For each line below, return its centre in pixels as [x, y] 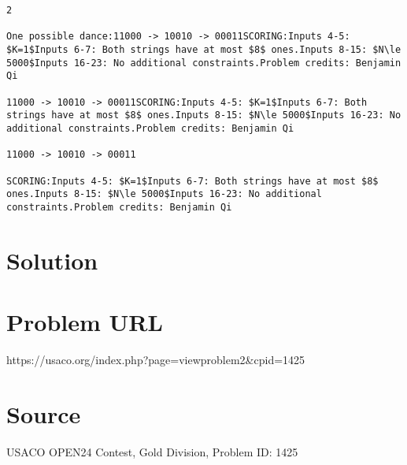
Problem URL [85, 322]
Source [44, 413]
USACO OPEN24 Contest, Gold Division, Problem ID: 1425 [152, 451]
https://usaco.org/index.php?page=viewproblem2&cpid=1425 [156, 359]
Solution [52, 260]
